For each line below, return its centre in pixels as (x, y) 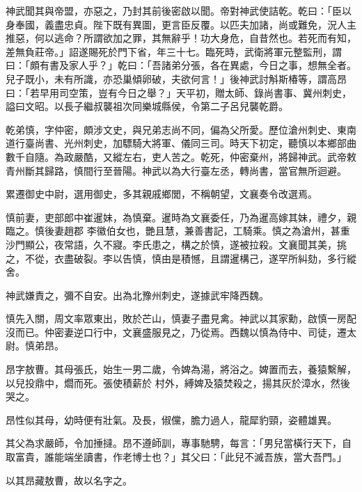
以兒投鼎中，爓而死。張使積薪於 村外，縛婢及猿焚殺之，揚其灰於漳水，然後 (178, 382)
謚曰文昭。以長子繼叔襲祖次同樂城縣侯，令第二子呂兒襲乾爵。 (147, 106)
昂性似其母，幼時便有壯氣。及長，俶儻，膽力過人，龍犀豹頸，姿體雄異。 (171, 419)
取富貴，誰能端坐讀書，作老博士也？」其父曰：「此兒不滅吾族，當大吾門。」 (176, 457)
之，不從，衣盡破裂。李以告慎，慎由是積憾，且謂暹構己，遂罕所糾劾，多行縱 (181, 258)
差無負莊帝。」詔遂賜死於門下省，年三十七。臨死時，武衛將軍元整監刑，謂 (174, 51)
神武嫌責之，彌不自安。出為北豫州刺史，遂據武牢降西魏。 (137, 295)
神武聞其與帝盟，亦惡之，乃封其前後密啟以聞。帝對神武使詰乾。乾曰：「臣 (174, 10)
